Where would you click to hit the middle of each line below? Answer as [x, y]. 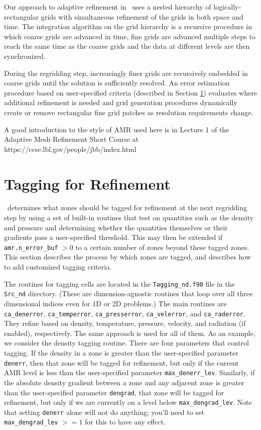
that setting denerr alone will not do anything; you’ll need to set [104, 412]
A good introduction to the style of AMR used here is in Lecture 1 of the [117, 129]
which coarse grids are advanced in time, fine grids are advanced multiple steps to [130, 36]
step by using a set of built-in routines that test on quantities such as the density [129, 218]
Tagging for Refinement [87, 183]
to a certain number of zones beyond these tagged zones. [162, 247]
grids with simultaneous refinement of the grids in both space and [142, 16]
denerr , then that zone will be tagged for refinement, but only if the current [121, 362]
